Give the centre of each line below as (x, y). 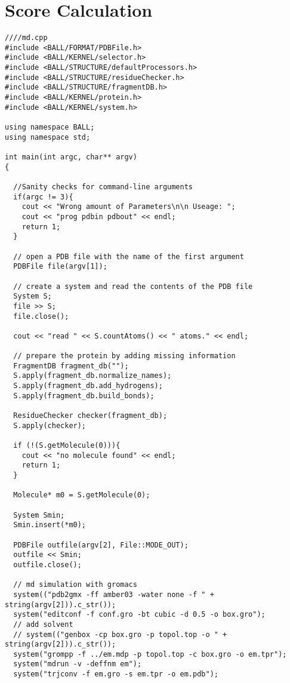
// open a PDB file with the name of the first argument (129, 256)
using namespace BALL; (50, 127)
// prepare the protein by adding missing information (124, 356)
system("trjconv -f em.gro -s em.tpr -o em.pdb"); (116, 674)
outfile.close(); (47, 564)
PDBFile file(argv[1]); (60, 267)
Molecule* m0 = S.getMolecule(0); (82, 495)
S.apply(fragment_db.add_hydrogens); (88, 386)
